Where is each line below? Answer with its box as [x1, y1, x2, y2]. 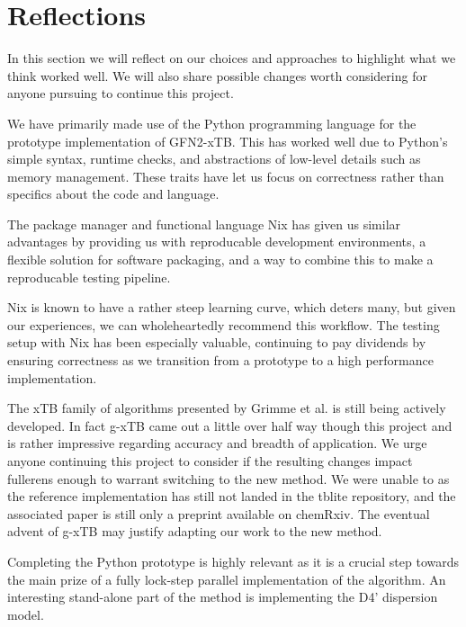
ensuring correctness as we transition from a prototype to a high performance [7, 351, 434, 370]
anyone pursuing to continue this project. [7, 84, 234, 103]
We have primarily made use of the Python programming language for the [7, 113, 417, 132]
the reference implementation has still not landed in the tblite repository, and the [7, 487, 456, 506]
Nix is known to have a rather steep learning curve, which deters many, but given [7, 298, 456, 317]
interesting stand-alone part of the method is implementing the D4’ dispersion [7, 587, 438, 606]
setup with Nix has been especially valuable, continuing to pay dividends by [7, 333, 426, 352]
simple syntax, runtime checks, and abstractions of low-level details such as [7, 149, 421, 168]
